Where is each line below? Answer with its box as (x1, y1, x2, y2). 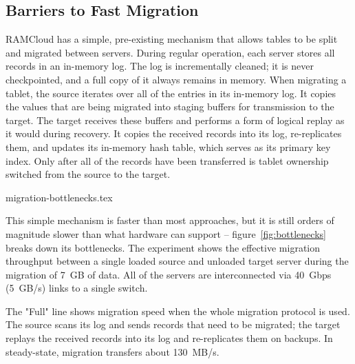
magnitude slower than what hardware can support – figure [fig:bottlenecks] (6, 226, 326, 241)
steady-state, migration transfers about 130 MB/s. (6, 344, 219, 358)
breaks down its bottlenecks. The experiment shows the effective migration (6, 240, 321, 254)
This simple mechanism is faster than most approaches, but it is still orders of (6, 213, 334, 228)
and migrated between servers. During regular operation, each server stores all (6, 45, 335, 59)
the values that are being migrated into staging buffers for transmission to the (6, 99, 334, 114)
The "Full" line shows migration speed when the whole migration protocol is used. (6, 303, 350, 318)
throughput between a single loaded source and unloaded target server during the (6, 254, 349, 268)
